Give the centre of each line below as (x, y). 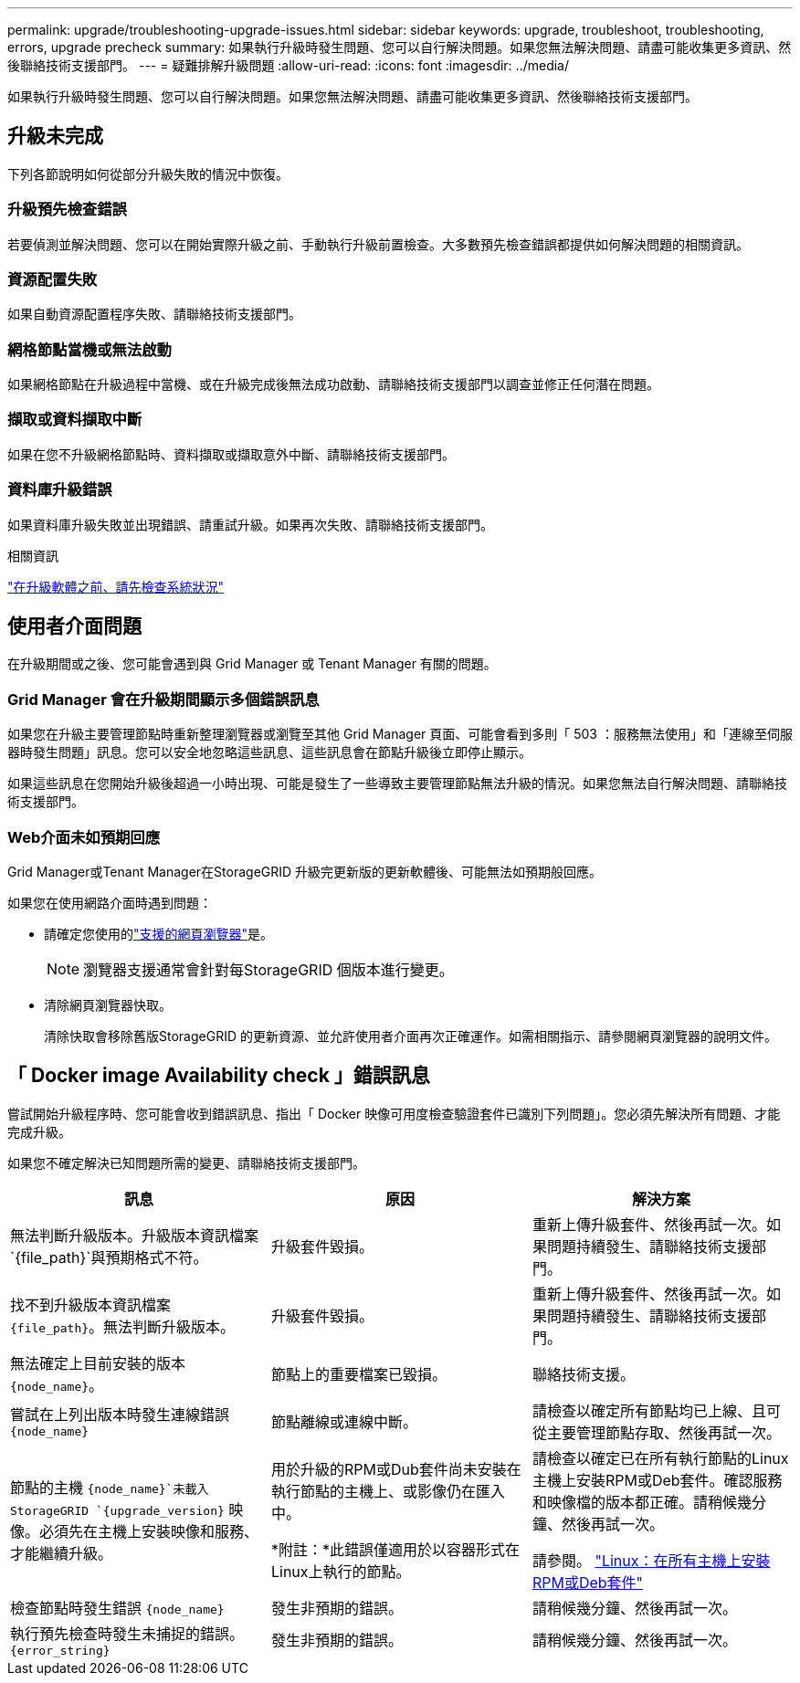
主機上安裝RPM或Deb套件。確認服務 (657, 1480)
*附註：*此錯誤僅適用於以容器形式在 (395, 1549)
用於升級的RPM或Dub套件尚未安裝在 (396, 1469)
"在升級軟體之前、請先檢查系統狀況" (116, 586)
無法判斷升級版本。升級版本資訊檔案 (135, 1235)
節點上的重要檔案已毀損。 (358, 1374)
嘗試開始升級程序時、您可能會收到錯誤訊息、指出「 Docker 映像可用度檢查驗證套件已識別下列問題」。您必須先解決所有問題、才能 (394, 1113)
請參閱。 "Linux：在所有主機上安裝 (651, 1560)
